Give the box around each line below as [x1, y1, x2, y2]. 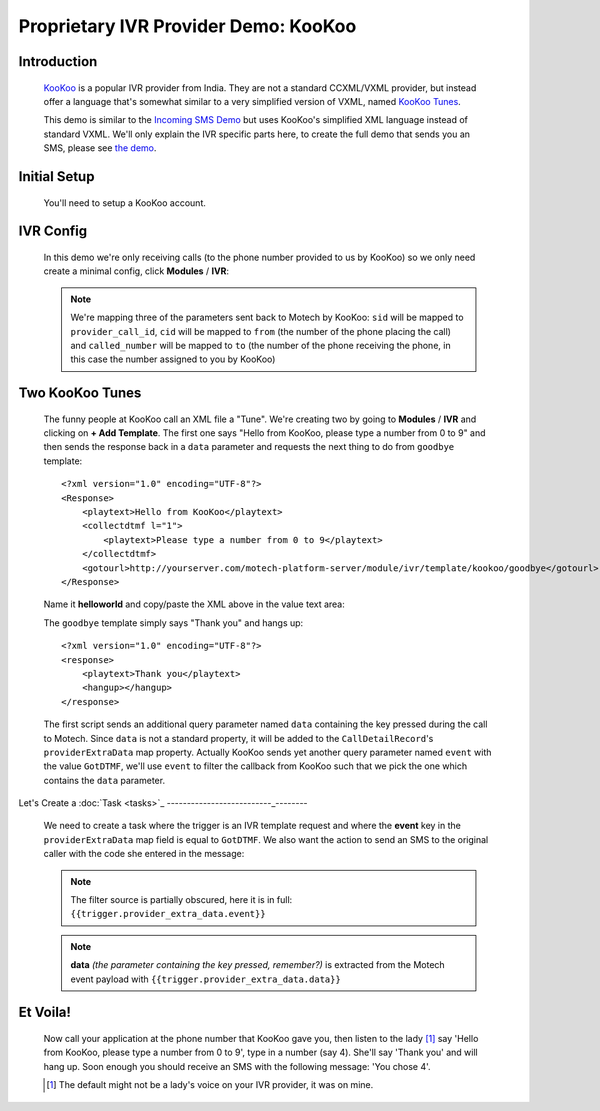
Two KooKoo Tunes [18, 385, 142, 402]
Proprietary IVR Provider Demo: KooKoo [18, 15, 357, 37]
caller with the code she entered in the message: [43, 848, 245, 860]
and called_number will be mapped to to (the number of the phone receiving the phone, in [70, 339, 451, 351]
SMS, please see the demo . [43, 142, 157, 154]
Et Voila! [18, 1004, 72, 1021]
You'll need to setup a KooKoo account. [43, 196, 207, 209]
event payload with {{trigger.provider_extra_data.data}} [70, 973, 342, 985]
